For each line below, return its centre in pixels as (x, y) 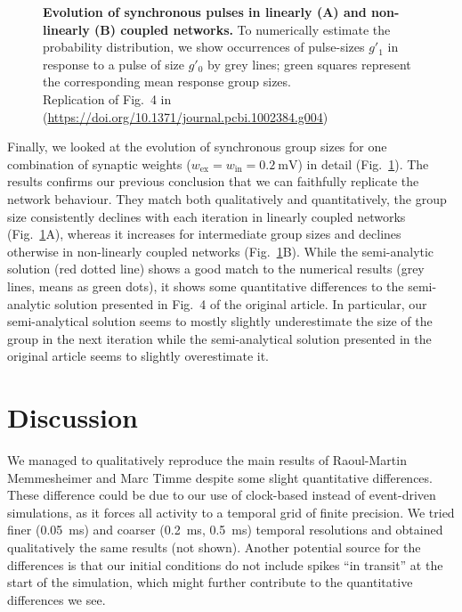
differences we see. (57, 599)
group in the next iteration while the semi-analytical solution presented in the (219, 338)
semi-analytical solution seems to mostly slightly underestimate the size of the (220, 321)
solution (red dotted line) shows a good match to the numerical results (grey (216, 269)
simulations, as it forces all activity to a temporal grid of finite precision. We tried (231, 512)
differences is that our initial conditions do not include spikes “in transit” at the (225, 564)
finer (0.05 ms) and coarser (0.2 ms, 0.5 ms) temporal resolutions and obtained (225, 530)
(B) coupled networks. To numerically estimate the (243, 29)
